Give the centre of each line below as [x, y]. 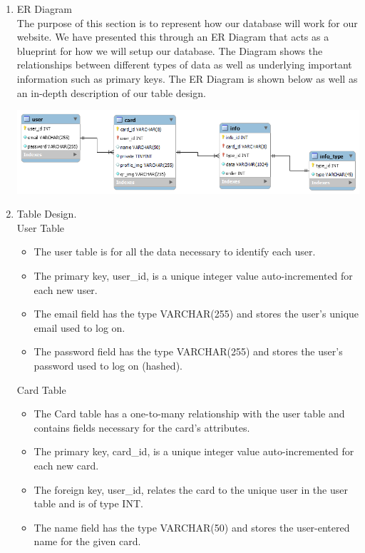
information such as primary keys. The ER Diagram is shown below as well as [187, 78]
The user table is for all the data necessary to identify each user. [175, 252]
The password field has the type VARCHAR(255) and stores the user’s [188, 351]
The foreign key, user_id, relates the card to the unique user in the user [191, 489]
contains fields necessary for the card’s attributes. [142, 427]
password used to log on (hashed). [108, 365]
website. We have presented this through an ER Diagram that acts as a [173, 37]
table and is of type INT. [88, 503]
